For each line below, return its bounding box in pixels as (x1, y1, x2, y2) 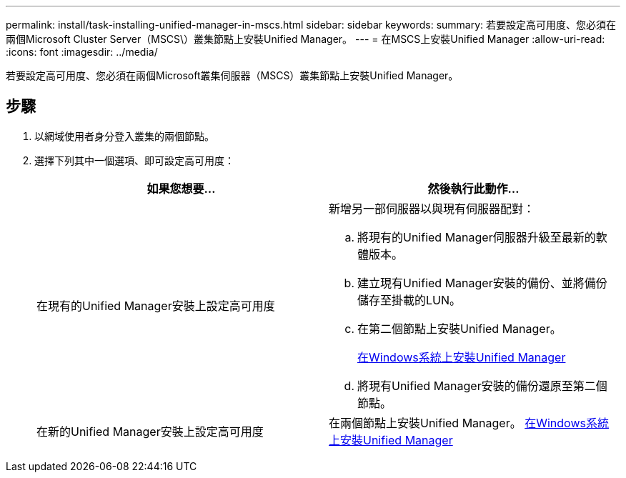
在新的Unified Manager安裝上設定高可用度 (36, 424, 264, 439)
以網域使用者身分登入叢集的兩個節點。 (34, 129, 214, 142)
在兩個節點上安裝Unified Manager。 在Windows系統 (329, 415, 609, 430)
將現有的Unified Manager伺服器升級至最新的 (357, 229, 596, 244)
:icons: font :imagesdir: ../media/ (6, 46, 158, 58)
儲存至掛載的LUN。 (357, 292, 462, 307)
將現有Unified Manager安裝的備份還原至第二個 (357, 378, 607, 393)
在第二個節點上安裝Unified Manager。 (357, 321, 562, 336)
